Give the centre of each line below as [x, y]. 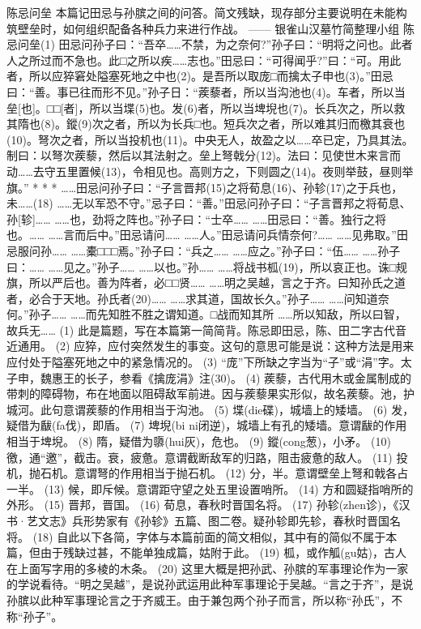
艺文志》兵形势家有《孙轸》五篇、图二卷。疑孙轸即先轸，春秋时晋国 [208, 520]
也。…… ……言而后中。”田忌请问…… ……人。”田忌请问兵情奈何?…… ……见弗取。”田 [207, 235]
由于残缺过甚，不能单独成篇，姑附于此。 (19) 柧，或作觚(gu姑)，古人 [223, 552]
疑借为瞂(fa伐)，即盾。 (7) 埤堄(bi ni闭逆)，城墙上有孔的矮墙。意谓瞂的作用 [207, 425]
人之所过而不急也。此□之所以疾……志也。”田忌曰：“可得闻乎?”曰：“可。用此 [204, 60]
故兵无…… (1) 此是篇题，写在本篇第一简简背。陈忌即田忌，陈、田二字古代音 [206, 329]
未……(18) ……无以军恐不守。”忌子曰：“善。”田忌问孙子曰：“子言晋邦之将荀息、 [209, 203]
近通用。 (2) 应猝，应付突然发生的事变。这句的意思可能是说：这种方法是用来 [210, 346]
